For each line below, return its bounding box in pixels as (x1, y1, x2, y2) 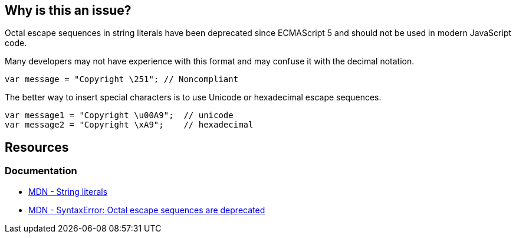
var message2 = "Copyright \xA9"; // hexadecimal (5, 120, 254, 130)
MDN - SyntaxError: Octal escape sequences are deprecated (28, 204, 265, 215)
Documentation (5, 165, 77, 177)
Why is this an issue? (5, 3, 132, 18)
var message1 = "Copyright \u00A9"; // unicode (5, 110, 234, 120)
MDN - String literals (28, 186, 108, 197)
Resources (5, 139, 69, 155)
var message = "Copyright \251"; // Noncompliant (5, 74, 239, 84)
